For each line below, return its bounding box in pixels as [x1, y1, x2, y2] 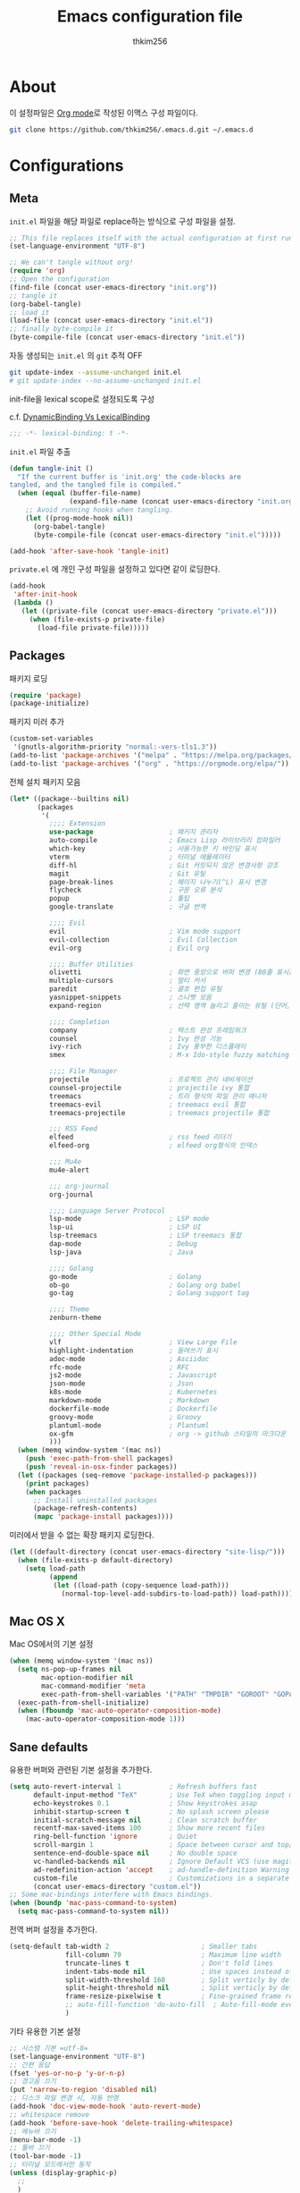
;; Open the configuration [9, 275, 110, 284]
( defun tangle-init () [9, 463, 94, 473]
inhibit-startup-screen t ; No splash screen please [32, 1807, 270, 1816]
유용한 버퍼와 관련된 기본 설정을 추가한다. [9, 1765, 153, 1774]
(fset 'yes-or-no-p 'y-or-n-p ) [9, 2069, 126, 2078]
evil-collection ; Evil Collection [48, 935, 238, 944]
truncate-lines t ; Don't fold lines [65, 1959, 274, 1968]
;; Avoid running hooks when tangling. [25, 505, 174, 515]
